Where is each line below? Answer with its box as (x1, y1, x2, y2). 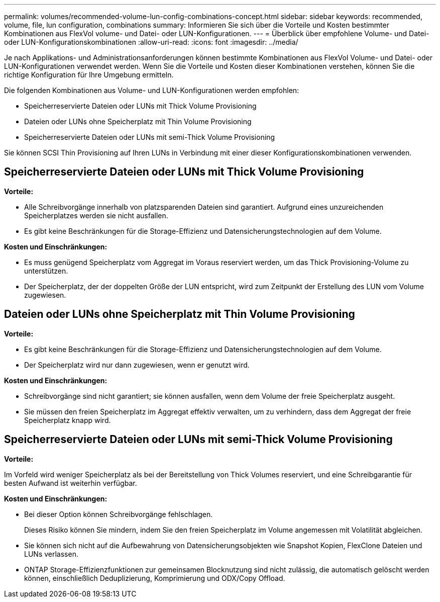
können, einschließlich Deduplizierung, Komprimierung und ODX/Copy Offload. (24, 573, 285, 582)
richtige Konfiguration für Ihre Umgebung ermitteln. (4, 70, 174, 79)
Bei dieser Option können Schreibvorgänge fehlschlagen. (24, 509, 213, 519)
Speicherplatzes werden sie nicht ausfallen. (24, 211, 168, 220)
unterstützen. (24, 266, 68, 275)
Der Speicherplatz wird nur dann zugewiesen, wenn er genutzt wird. (24, 360, 250, 369)
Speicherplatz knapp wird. (24, 415, 111, 424)
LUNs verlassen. (24, 549, 78, 558)
